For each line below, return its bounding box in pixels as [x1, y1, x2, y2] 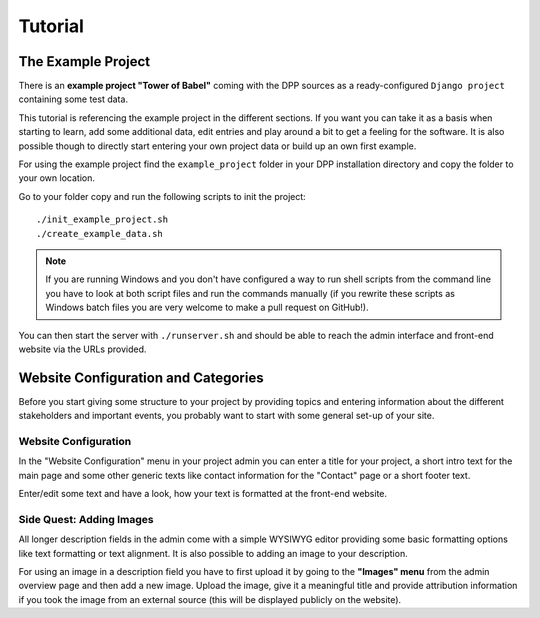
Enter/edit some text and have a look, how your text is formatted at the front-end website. [18, 488, 388, 500]
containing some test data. [18, 93, 129, 105]
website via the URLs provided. [18, 343, 147, 355]
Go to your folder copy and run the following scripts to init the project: [18, 190, 307, 202]
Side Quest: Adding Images [18, 512, 154, 526]
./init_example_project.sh [36, 214, 169, 225]
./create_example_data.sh [36, 228, 164, 239]
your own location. [18, 172, 95, 184]
